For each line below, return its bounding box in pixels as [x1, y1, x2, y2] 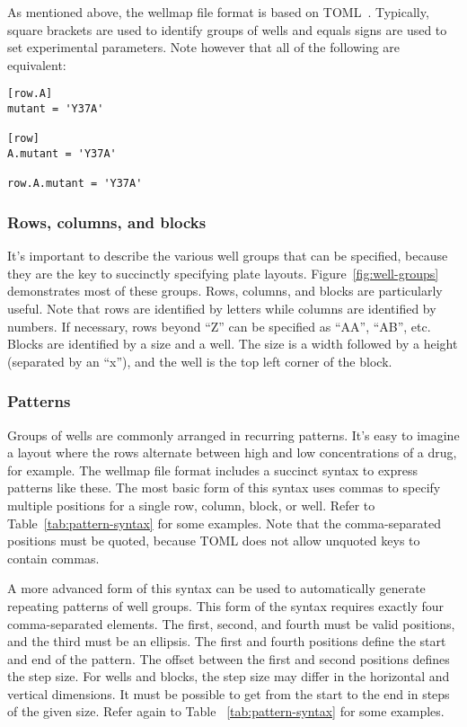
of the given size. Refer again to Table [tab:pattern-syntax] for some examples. [7, 702, 445, 721]
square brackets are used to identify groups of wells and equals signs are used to [7, 20, 447, 39]
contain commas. [7, 548, 100, 567]
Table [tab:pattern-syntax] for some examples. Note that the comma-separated [7, 513, 442, 532]
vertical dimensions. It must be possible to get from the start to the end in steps [7, 684, 450, 703]
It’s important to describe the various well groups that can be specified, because [7, 246, 448, 265]
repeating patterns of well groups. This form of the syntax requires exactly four [7, 596, 445, 615]
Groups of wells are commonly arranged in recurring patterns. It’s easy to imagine [7, 425, 460, 444]
